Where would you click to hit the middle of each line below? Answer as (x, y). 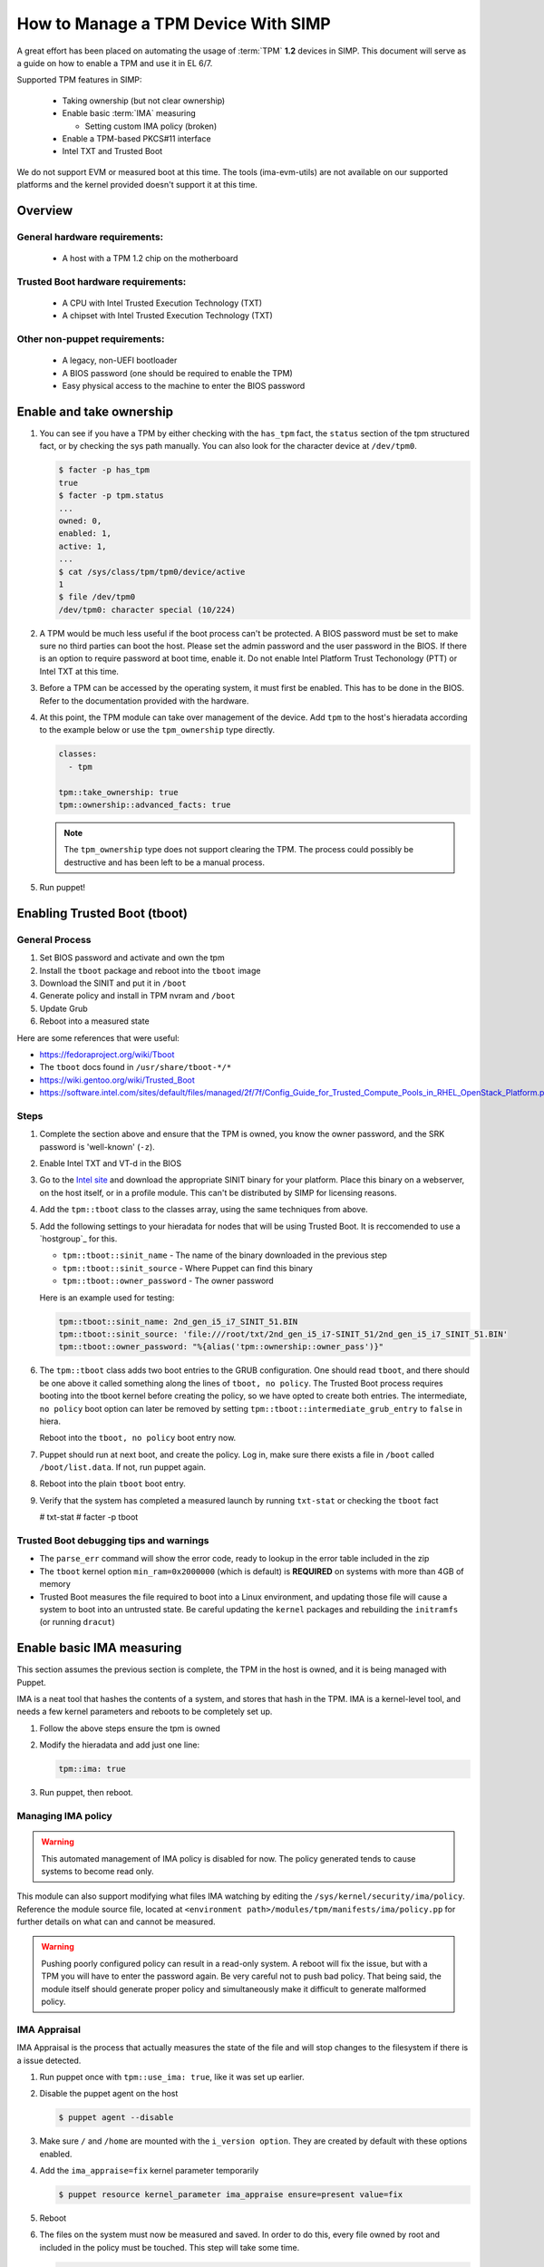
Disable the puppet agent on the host (109, 2094)
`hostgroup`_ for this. (78, 1239)
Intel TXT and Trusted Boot (112, 151)
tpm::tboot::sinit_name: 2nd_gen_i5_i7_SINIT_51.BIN (178, 1321)
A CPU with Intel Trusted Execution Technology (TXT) (162, 303)
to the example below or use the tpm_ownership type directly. (157, 730)
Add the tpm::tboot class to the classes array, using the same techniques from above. (204, 1210)
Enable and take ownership (95, 411)
